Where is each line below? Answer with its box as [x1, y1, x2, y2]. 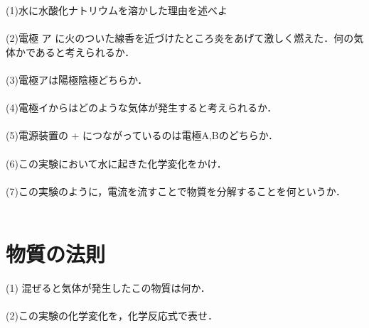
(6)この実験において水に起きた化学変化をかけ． [6, 155, 227, 170]
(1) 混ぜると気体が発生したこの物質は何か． [6, 280, 210, 295]
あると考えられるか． [35, 44, 135, 59]
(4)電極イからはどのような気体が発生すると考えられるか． [6, 100, 277, 115]
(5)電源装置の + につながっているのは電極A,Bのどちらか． [6, 128, 279, 143]
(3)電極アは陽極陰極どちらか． [6, 72, 148, 87]
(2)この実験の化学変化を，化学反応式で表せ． [6, 308, 218, 323]
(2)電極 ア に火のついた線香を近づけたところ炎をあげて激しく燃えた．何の [6, 31, 354, 45]
